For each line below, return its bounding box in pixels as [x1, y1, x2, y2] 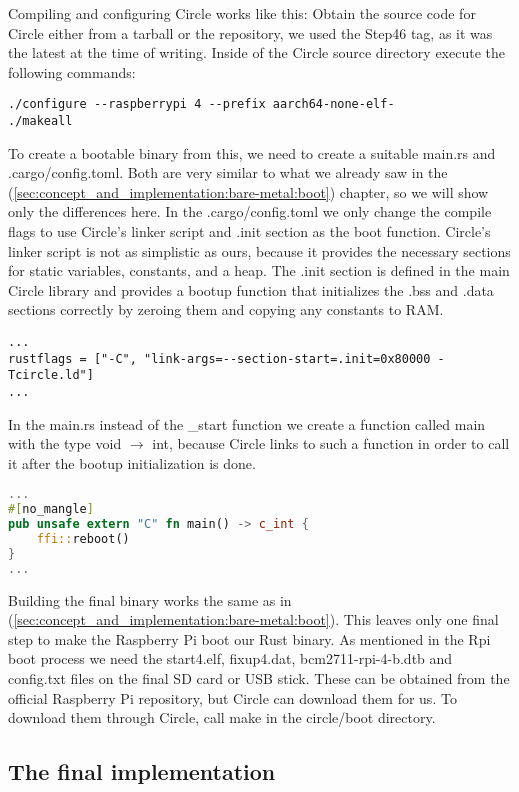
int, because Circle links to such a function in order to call [152, 433, 510, 454]
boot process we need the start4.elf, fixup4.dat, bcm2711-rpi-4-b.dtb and [8, 648, 453, 669]
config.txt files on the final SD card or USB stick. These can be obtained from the [8, 668, 510, 689]
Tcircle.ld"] [8, 368, 94, 383]
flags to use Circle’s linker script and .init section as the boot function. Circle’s [8, 221, 491, 242]
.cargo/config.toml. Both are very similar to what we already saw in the [8, 162, 448, 183]
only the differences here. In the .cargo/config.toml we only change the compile [8, 201, 492, 222]
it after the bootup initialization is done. [8, 452, 256, 473]
